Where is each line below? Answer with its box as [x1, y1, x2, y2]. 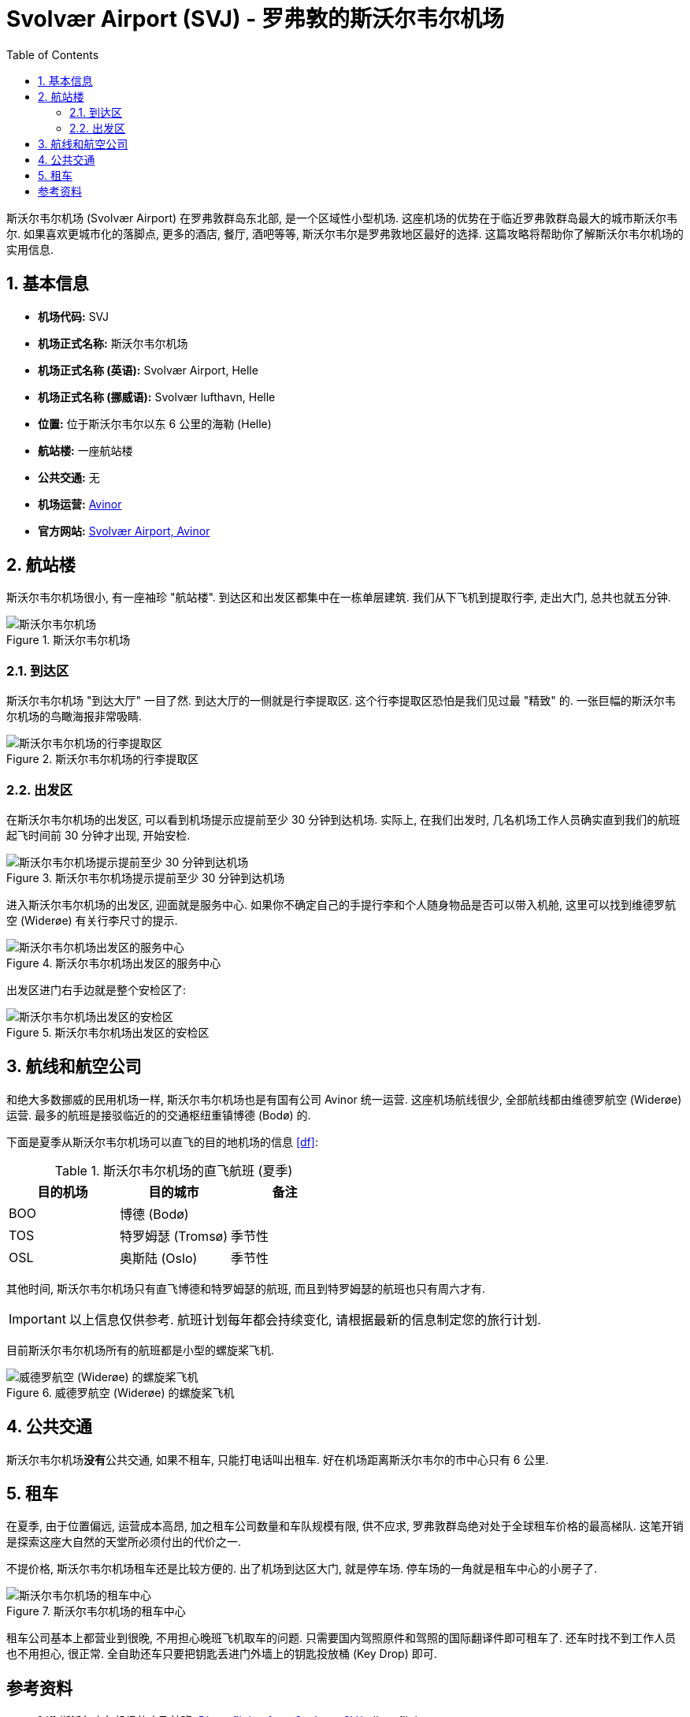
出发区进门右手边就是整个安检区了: [6, 982, 187, 996]
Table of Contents [6, 47, 99, 61]
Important [9, 1310, 66, 1327]
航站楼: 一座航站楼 [38, 443, 133, 457]
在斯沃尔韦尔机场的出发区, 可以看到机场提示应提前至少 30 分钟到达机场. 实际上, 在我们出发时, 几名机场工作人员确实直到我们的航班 [6, 812, 681, 826]
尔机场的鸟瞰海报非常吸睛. [6, 710, 143, 724]
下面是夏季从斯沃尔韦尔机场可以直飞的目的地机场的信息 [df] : [6, 1134, 318, 1149]
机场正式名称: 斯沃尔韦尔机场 [38, 336, 188, 350]
